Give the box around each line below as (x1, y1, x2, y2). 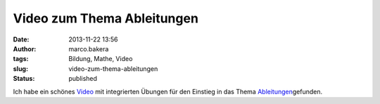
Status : (13, 74, 35, 83)
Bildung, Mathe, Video (68, 55, 133, 63)
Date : (13, 35, 30, 44)
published (68, 74, 98, 83)
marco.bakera (68, 44, 109, 53)
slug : (13, 64, 28, 73)
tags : (13, 55, 29, 63)
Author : (13, 44, 37, 53)
